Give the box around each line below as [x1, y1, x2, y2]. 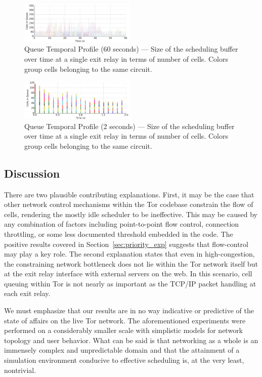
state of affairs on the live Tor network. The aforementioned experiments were [4, 315, 246, 325]
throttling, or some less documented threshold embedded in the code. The [4, 228, 233, 239]
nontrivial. [4, 364, 36, 375]
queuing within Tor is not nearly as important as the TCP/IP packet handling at [4, 278, 256, 288]
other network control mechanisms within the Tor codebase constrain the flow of [4, 199, 253, 210]
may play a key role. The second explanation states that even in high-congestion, [4, 248, 255, 259]
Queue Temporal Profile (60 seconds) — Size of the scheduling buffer [24, 44, 238, 54]
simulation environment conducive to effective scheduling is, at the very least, [4, 355, 244, 365]
